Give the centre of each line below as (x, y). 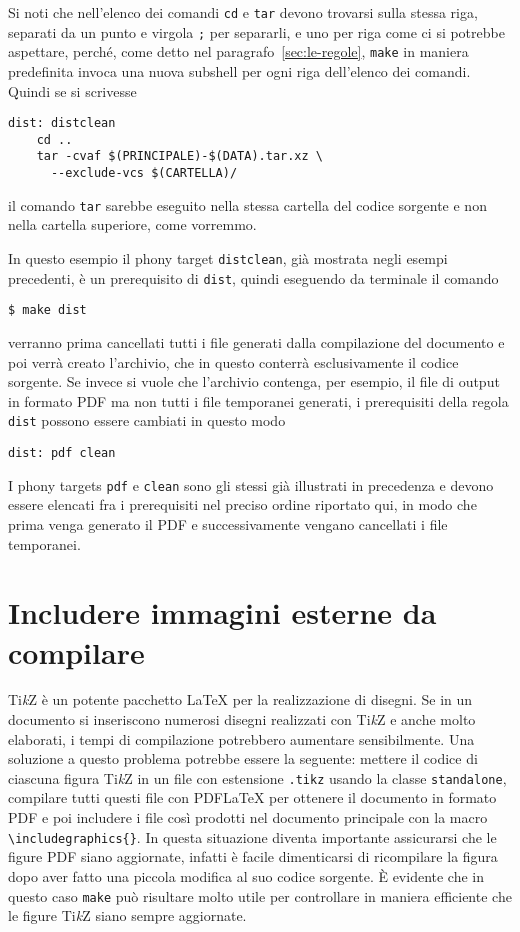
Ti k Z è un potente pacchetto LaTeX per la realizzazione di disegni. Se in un (240, 699)
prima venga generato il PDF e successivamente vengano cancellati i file (228, 523)
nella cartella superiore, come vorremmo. (132, 224)
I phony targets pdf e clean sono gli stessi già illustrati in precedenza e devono (251, 484)
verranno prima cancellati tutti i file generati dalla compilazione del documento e (256, 342)
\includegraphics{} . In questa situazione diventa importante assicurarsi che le (252, 836)
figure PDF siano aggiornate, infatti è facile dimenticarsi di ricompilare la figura (253, 856)
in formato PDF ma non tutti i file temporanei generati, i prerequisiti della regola (258, 400)
